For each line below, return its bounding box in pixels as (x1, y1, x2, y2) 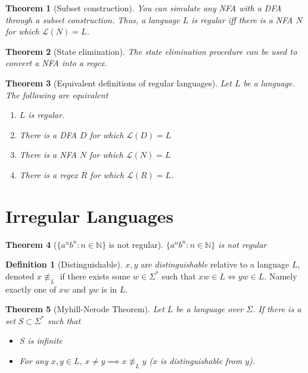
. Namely (264, 269, 297, 282)
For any (19, 355, 48, 367)
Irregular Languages (5, 203, 174, 228)
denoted (5, 269, 35, 282)
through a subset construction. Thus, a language (5, 13, 180, 26)
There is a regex (19, 168, 78, 181)
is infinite (27, 334, 63, 347)
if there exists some (60, 269, 130, 282)
